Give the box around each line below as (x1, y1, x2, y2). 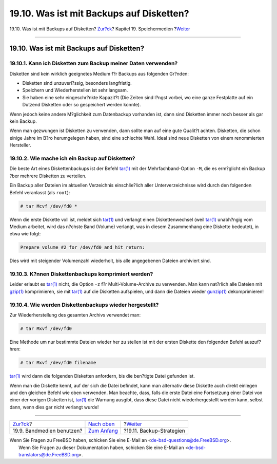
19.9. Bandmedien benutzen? (12, 427, 83, 434)
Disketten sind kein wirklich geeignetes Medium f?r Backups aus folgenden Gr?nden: (9, 70, 189, 77)
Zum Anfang (88, 427, 118, 434)
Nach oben (88, 420, 115, 428)
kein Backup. (9, 118, 37, 124)
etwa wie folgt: (9, 231, 41, 237)
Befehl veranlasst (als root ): (9, 189, 70, 195)
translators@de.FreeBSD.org (18, 451, 79, 457)
